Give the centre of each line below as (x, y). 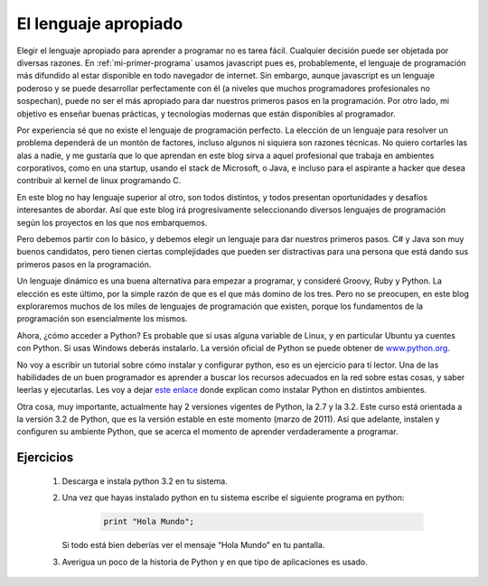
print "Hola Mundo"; (149, 522)
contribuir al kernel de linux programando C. (99, 181)
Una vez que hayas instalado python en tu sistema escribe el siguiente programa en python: (233, 498)
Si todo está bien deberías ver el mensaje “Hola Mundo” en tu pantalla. (193, 545)
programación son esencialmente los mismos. (102, 319)
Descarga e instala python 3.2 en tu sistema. (145, 481)
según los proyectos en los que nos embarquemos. (112, 222)
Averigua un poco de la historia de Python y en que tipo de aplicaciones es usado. (215, 562)
